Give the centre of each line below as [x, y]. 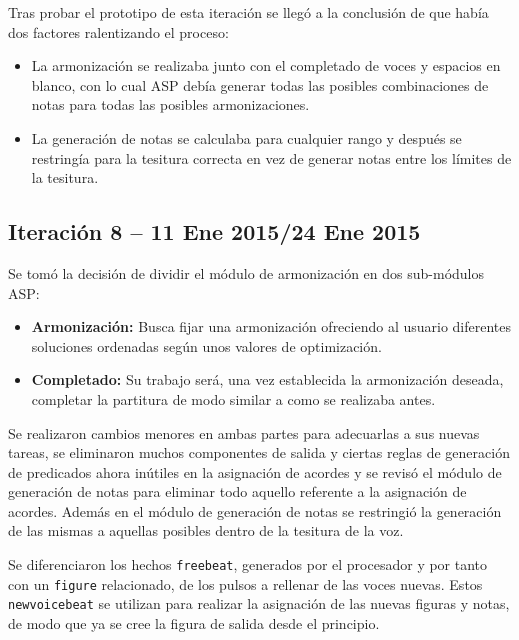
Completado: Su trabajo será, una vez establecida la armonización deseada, [267, 379]
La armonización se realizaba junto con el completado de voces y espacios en [266, 65]
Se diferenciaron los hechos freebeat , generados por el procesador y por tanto [248, 564]
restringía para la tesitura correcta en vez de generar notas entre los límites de [271, 157]
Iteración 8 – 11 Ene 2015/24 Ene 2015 [214, 231]
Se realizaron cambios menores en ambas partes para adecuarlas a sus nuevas [244, 432]
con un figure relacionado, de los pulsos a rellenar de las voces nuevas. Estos [245, 583]
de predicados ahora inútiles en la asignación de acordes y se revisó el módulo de [255, 471]
